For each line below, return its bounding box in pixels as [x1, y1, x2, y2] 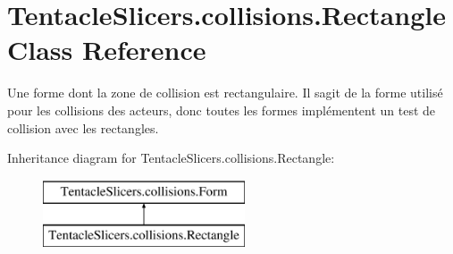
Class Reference [7, 31, 206, 68]
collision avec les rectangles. [7, 118, 159, 137]
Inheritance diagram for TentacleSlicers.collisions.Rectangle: [7, 148, 335, 167]
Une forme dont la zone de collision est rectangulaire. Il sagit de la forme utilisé [7, 83, 443, 102]
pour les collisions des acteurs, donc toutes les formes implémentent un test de [7, 100, 436, 119]
